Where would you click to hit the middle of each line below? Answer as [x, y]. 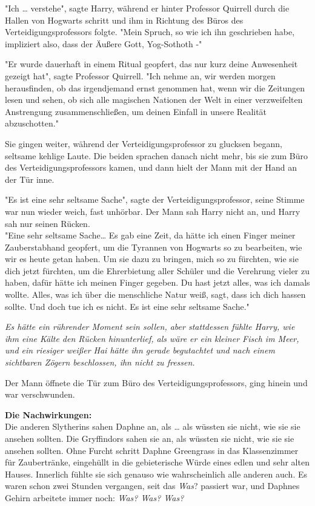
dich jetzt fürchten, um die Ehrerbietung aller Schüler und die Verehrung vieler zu [157, 270]
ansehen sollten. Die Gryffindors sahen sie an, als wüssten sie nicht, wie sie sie [150, 438]
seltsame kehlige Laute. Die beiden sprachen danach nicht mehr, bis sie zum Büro [156, 155]
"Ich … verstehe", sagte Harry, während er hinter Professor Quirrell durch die [147, 8]
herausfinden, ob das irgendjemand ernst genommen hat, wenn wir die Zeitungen [155, 87]
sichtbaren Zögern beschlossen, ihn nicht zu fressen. [100, 362]
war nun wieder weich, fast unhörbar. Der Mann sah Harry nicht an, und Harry [153, 211]
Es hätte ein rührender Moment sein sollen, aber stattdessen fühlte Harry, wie [150, 327]
